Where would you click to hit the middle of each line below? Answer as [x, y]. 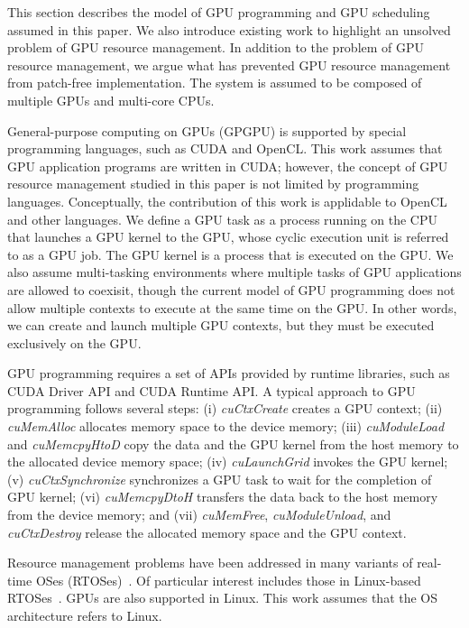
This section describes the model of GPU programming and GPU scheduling [219, 12]
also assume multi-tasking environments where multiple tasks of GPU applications [234, 272]
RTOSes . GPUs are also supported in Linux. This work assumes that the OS [223, 598]
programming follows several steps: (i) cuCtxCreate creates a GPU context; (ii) [225, 408]
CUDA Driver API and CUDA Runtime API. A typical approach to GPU [212, 390]
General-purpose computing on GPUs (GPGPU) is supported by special [207, 130]
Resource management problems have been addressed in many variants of [210, 563]
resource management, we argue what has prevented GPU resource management [229, 65]
